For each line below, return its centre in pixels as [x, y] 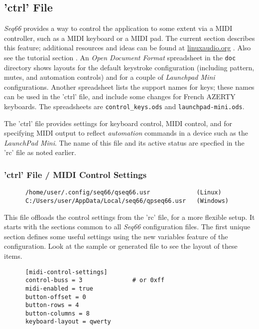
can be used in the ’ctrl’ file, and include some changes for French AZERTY [120, 96]
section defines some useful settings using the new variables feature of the [116, 236]
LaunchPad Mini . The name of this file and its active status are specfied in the [124, 142]
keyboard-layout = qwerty [68, 322]
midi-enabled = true [59, 288]
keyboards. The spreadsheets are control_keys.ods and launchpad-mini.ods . [124, 106]
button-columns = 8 [57, 313]
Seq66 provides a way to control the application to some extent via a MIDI [118, 28]
